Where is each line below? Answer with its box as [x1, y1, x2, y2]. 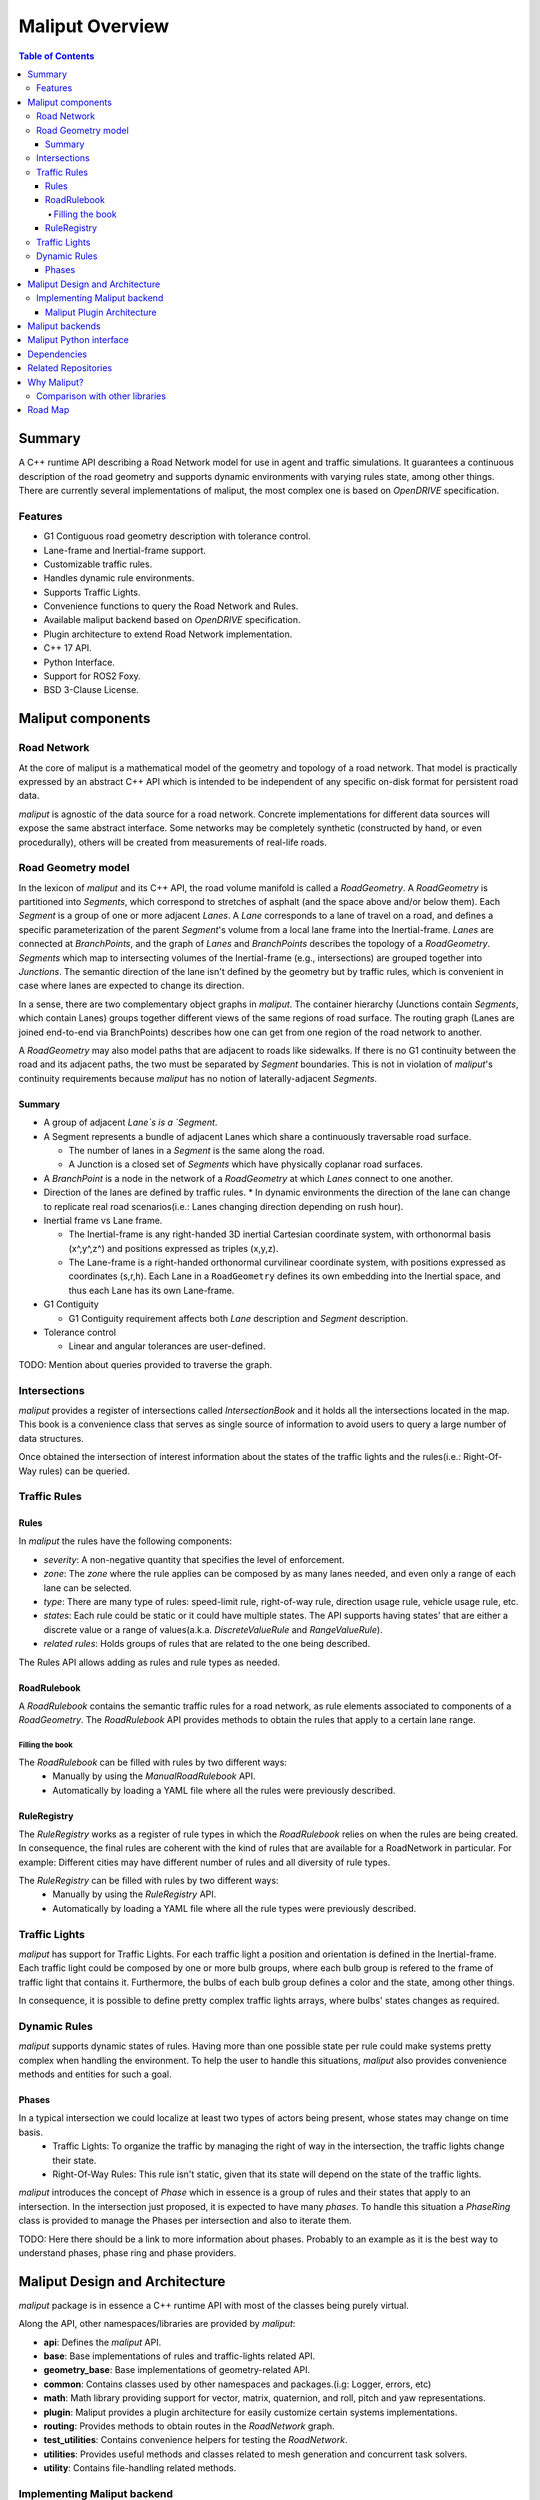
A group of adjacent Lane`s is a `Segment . [43, 1116, 218, 1129]
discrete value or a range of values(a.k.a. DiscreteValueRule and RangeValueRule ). [43, 1623, 384, 1635]
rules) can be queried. [38, 1465, 130, 1477]
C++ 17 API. [43, 642, 92, 654]
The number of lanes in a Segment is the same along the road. [68, 1144, 325, 1156]
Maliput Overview [18, 15, 170, 37]
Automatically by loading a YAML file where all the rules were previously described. [52, 1784, 396, 1796]
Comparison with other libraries [36, 390, 167, 402]
